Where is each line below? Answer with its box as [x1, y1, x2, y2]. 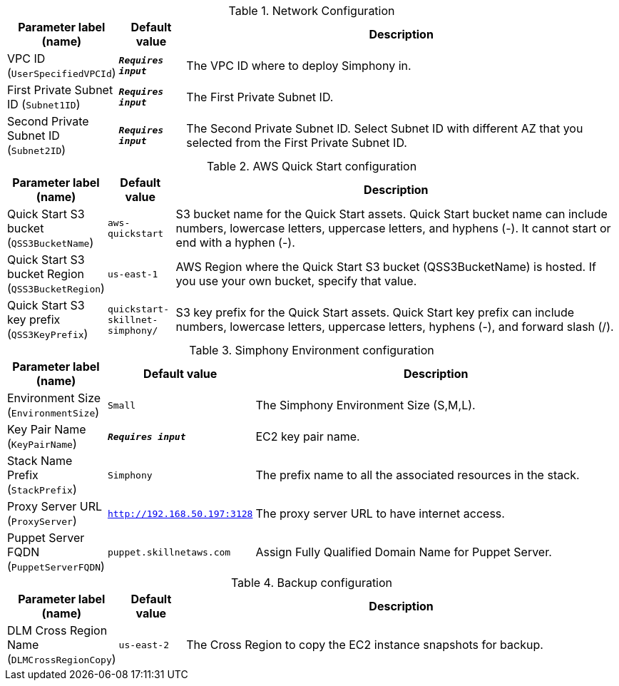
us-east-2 [118, 639, 170, 650]
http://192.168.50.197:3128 [107, 508, 253, 519]
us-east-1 [107, 268, 158, 280]
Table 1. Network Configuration [228, 4, 395, 18]
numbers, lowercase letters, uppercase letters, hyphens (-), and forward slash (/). [175, 319, 614, 334]
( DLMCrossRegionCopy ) [7, 652, 116, 666]
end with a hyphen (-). [175, 235, 295, 250]
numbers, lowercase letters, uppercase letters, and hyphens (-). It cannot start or [175, 221, 611, 235]
